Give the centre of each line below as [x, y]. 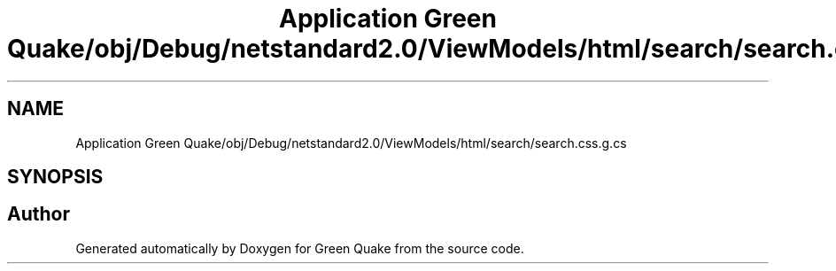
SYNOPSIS [55, 177]
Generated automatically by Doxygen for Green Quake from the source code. [300, 248]
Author [39, 214]
